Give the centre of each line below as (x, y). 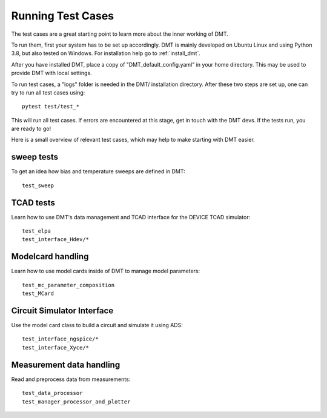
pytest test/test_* (51, 107)
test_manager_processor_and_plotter (76, 402)
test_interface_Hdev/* (56, 240)
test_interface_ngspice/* (61, 339)
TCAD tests (33, 203)
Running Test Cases (63, 16)
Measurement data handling (66, 364)
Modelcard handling (50, 257)
